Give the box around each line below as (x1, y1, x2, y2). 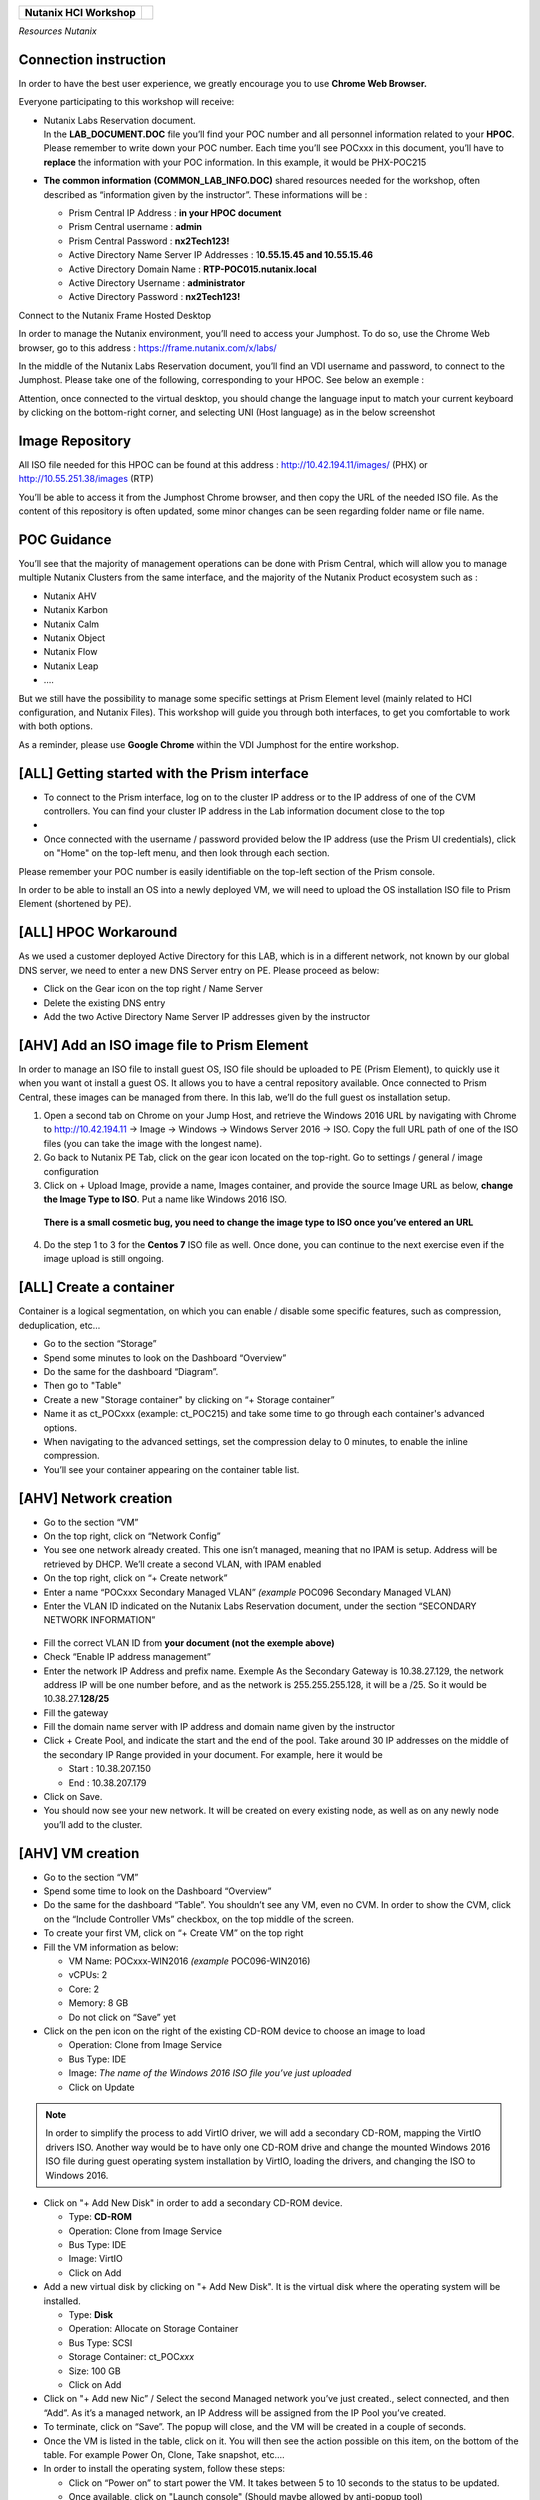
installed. (43, 2295, 82, 2307)
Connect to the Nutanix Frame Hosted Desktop (18, 309, 212, 321)
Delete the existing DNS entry (43, 996, 166, 1009)
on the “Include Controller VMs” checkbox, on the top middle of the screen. (43, 1913, 355, 1925)
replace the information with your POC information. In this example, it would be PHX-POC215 (43, 156, 427, 168)
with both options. (18, 720, 94, 732)
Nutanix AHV (43, 590, 97, 602)
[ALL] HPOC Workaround (18, 924, 178, 941)
